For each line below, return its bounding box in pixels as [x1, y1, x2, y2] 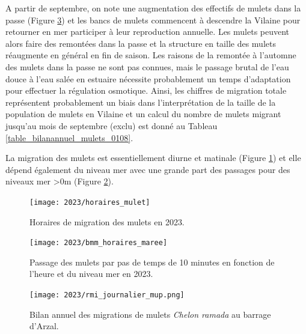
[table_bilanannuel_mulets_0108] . [5, 131, 133, 144]
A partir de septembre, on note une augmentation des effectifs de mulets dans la [5, 2, 301, 14]
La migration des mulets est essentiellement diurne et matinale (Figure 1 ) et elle [5, 151, 301, 164]
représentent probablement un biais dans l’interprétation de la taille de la [5, 96, 276, 108]
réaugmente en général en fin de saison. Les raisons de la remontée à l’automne [5, 49, 296, 61]
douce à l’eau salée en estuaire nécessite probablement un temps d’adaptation [5, 72, 291, 85]
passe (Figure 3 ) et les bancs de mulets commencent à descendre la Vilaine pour [5, 13, 301, 26]
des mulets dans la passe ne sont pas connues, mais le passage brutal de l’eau [5, 60, 289, 73]
